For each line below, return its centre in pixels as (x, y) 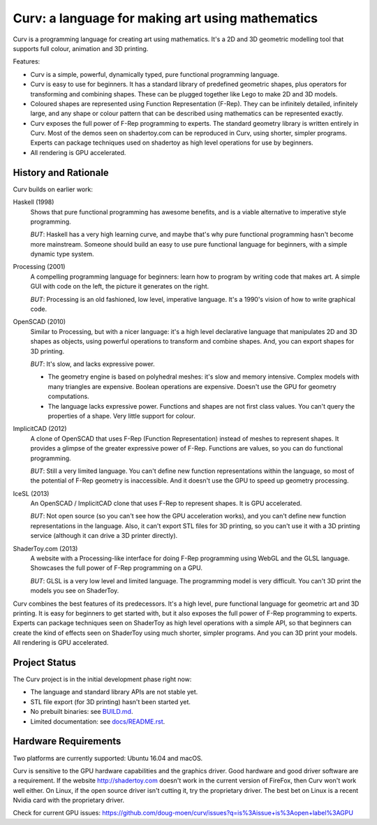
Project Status (45, 663)
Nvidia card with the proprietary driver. (69, 801)
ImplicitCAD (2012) (40, 429)
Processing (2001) (39, 267)
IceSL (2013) (31, 493)
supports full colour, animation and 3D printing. (81, 48)
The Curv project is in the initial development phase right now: (102, 679)
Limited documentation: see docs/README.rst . (98, 721)
